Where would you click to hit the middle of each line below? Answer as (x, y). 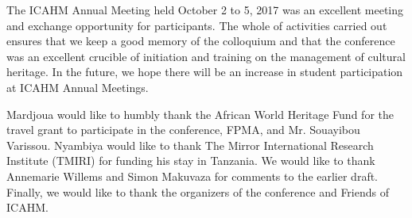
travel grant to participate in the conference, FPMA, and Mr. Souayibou (183, 130)
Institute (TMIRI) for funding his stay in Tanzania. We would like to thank (191, 161)
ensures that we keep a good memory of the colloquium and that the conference (201, 41)
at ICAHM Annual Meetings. (78, 87)
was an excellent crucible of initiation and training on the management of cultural (206, 56)
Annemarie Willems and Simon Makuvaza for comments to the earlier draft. (192, 176)
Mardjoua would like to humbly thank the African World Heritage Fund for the (200, 114)
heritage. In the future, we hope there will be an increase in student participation (205, 72)
